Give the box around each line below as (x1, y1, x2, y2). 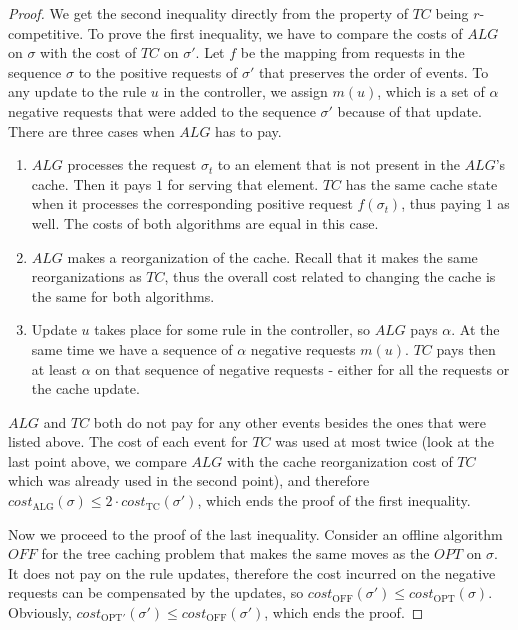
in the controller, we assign (163, 81, 328, 102)
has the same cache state (345, 173, 498, 194)
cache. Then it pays (31, 173, 152, 194)
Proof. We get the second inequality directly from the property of (8, 3, 408, 23)
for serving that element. (167, 173, 319, 194)
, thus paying (401, 193, 482, 214)
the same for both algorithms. (31, 285, 215, 306)
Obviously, (8, 602, 72, 623)
